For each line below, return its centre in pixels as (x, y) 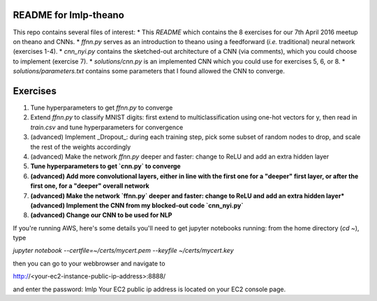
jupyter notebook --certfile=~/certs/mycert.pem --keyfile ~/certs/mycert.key (123, 251)
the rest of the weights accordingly (81, 147)
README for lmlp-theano (69, 15)
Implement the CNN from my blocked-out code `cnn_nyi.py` (155, 205)
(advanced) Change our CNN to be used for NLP (101, 215)
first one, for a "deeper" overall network (90, 186)
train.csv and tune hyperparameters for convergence (107, 127)
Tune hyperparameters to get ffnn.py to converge (102, 108)
